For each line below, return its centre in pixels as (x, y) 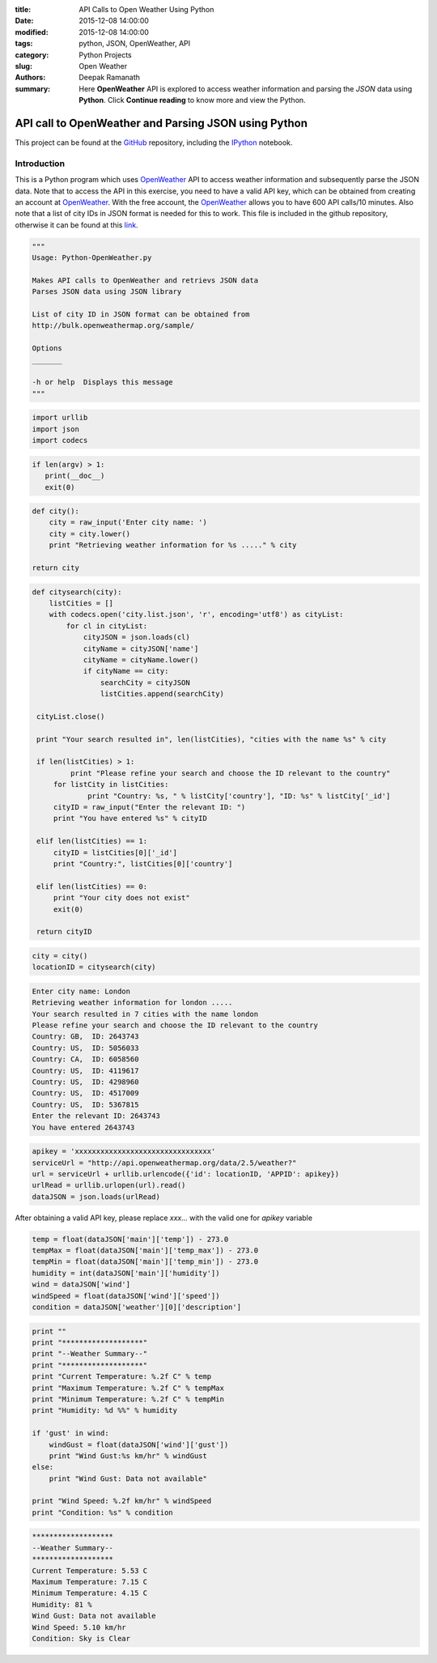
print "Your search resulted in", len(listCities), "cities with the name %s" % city (212, 739)
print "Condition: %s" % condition (102, 1512)
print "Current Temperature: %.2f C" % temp (122, 1377)
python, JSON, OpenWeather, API (135, 44)
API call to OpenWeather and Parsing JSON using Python (161, 123)
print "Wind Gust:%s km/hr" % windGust (128, 1456)
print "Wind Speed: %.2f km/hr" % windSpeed (122, 1501)
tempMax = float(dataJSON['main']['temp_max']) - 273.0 (145, 1250)
